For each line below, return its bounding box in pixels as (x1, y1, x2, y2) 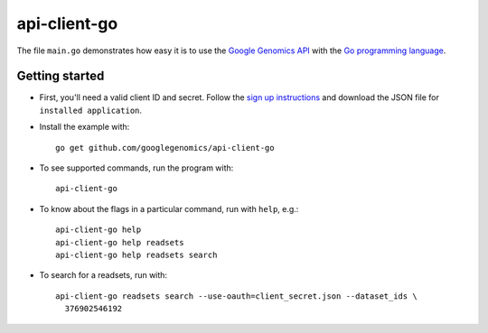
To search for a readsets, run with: (39, 270, 167, 281)
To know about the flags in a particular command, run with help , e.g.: (39, 203, 299, 214)
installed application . (39, 105, 143, 116)
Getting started (16, 69, 105, 84)
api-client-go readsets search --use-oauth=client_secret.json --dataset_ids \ (55, 291, 418, 301)
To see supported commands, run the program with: (39, 162, 234, 173)
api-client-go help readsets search (55, 249, 218, 260)
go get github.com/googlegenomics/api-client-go (55, 143, 275, 153)
